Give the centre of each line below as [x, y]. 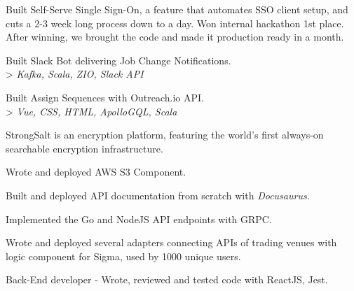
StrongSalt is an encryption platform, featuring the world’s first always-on [165, 135]
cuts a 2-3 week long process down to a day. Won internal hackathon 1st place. [175, 23]
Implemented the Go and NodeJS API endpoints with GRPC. [139, 219]
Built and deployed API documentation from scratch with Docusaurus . [158, 195]
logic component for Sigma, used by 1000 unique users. [123, 256]
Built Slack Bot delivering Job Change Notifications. [118, 60]
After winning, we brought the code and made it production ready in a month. [175, 37]
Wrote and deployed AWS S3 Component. [96, 172]
